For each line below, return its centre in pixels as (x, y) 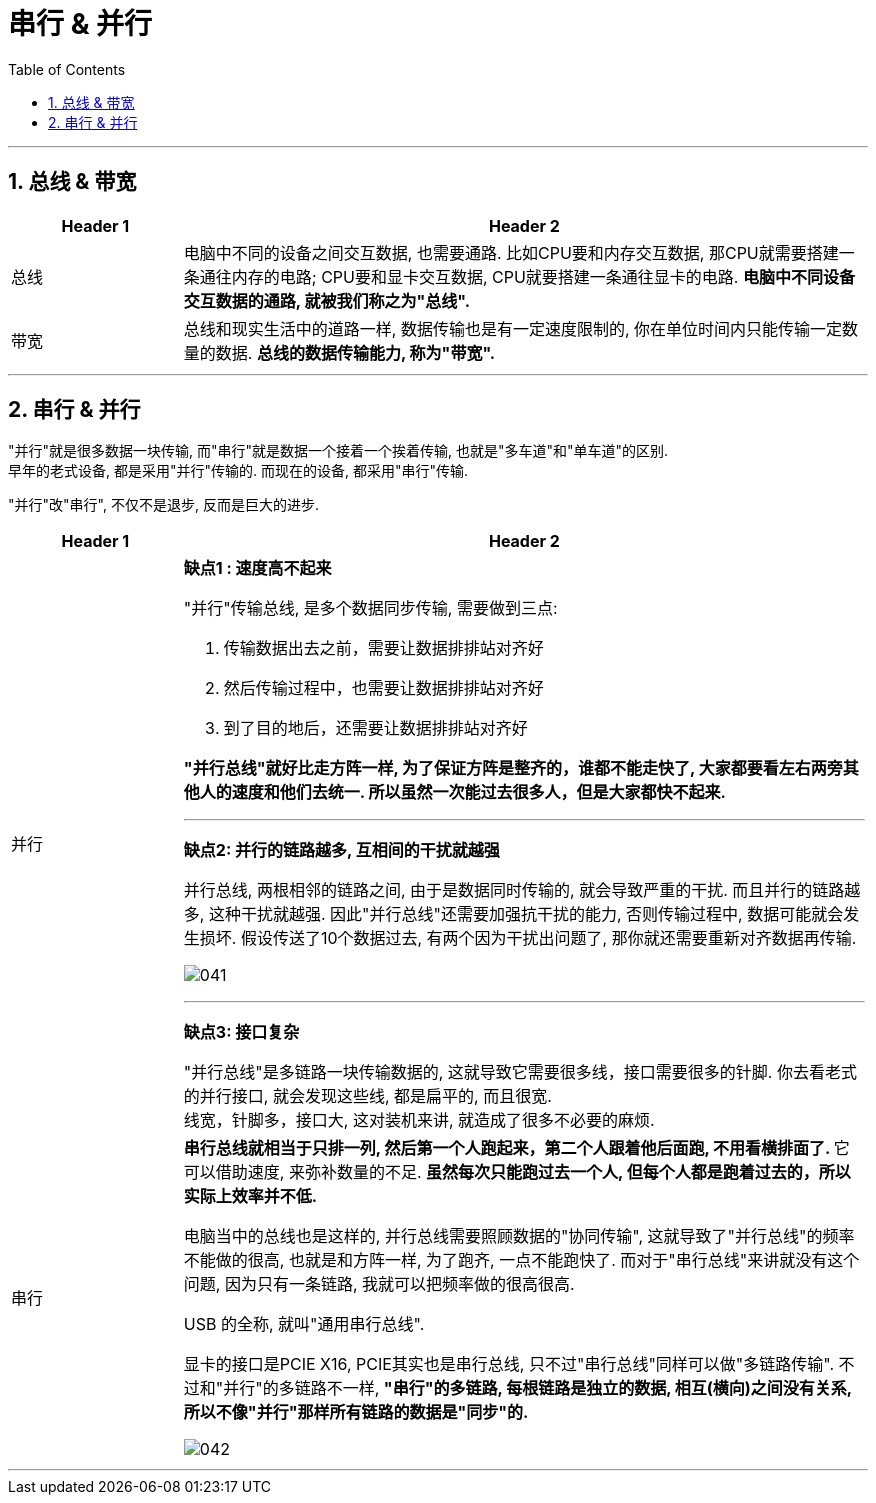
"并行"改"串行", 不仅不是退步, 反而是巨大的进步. (163, 505)
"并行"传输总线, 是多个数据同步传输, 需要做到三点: (370, 608)
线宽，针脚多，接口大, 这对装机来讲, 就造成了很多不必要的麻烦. (419, 1120)
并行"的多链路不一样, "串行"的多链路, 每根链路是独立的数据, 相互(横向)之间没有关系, (537, 1388)
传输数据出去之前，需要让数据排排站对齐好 (383, 648)
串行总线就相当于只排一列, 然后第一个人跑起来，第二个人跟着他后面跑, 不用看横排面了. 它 (516, 1148)
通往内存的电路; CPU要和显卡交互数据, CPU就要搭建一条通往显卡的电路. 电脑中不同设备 (527, 276)
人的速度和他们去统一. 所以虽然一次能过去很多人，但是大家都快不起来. (462, 792)
